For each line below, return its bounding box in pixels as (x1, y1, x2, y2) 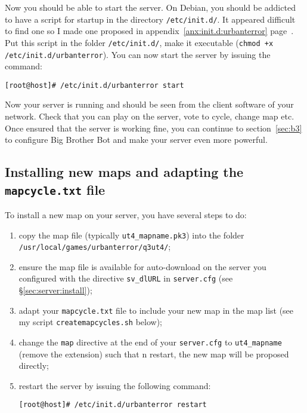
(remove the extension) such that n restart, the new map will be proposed (18, 347, 289, 360)
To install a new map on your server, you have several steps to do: (5, 208, 247, 221)
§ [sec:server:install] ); (18, 284, 92, 296)
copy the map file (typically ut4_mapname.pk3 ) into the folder (18, 228, 244, 241)
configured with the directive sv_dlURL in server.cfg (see (18, 272, 233, 284)
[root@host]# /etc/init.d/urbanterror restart (18, 400, 207, 409)
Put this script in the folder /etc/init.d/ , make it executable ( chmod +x (5, 36, 274, 48)
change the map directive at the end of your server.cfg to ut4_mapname (18, 336, 282, 348)
